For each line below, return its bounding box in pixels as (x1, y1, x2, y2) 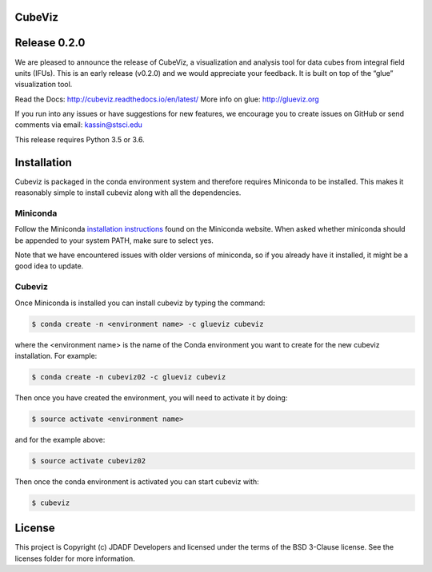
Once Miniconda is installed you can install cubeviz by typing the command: (14, 298, 266, 308)
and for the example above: (14, 435, 106, 444)
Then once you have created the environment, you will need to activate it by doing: (14, 392, 288, 403)
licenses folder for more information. (14, 554, 135, 563)
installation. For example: (14, 351, 98, 360)
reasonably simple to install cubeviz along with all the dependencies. (14, 188, 242, 197)
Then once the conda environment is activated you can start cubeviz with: (14, 476, 259, 487)
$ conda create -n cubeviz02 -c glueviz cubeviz (31, 372, 226, 381)
